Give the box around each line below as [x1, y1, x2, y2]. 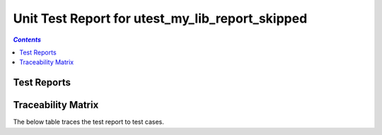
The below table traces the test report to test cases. [13, 117, 164, 127]
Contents [13, 35, 42, 44]
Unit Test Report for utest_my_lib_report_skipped [13, 11, 308, 26]
